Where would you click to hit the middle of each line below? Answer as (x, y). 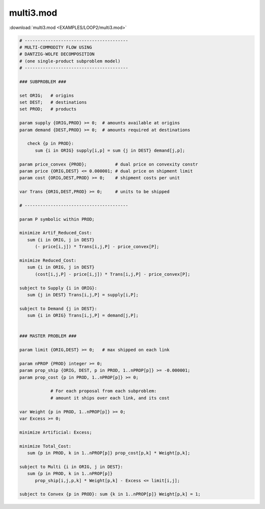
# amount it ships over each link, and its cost (110, 398)
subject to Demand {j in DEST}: (58, 309)
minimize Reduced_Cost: (48, 261)
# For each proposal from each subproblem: (104, 391)
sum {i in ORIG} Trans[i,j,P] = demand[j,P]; (83, 315)
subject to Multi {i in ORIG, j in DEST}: (71, 467)
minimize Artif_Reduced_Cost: (56, 233)
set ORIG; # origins (47, 95)
